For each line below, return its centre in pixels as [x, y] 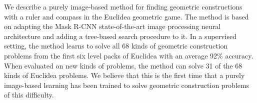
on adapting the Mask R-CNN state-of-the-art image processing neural [112, 26]
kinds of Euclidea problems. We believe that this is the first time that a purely [124, 75]
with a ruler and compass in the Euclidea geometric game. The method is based [126, 16]
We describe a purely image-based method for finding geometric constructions [123, 6]
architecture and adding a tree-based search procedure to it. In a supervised [120, 36]
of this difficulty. [29, 95]
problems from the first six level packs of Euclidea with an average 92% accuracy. [129, 55]
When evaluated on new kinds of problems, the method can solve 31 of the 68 [123, 65]
